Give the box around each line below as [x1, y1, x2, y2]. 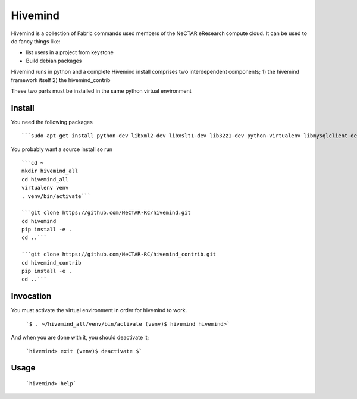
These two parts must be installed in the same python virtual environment [11, 87, 192, 95]
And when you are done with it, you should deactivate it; [11, 334, 149, 341]
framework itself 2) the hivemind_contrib [11, 76, 111, 83]
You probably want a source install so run [11, 146, 113, 153]
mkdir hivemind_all [21, 168, 79, 175]
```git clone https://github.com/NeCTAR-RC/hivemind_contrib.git [21, 251, 217, 258]
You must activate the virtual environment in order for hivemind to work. [11, 307, 187, 314]
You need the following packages [11, 118, 93, 125]
